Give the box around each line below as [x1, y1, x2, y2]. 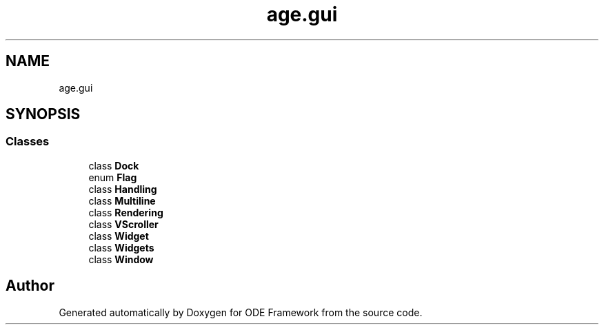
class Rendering [88, 206, 163, 218]
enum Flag [88, 171, 137, 183]
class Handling [88, 183, 157, 195]
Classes [6, 134, 50, 149]
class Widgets [88, 241, 154, 254]
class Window [88, 253, 154, 265]
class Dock [88, 159, 139, 172]
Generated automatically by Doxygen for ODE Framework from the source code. [59, 306, 423, 318]
